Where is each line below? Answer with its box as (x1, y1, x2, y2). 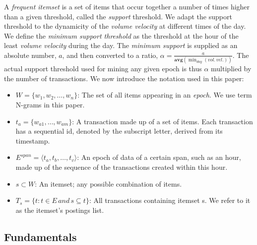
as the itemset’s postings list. (15, 204, 104, 215)
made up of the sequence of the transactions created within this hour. (15, 162, 228, 172)
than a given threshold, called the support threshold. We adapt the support (4, 11, 232, 21)
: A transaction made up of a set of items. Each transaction (72, 116, 253, 126)
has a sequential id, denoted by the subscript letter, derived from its (15, 126, 223, 136)
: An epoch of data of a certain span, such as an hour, (77, 152, 241, 162)
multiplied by (211, 63, 252, 74)
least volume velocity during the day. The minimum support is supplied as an (4, 40, 238, 50)
